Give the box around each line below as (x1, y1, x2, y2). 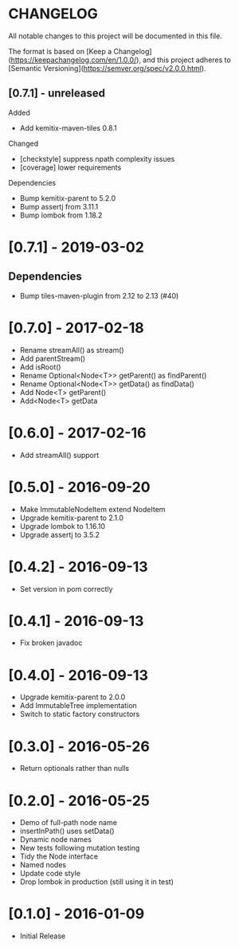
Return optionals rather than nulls (19, 764, 130, 773)
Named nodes (19, 860, 66, 870)
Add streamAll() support (19, 450, 100, 460)
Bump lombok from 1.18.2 (19, 210, 103, 220)
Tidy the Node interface (19, 851, 98, 861)
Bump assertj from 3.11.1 (19, 202, 99, 211)
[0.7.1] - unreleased (8, 87, 106, 100)
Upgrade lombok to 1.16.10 (19, 521, 106, 530)
